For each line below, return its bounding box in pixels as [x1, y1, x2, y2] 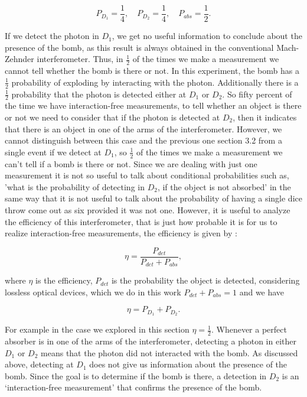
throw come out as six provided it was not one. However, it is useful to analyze [5, 203, 290, 216]
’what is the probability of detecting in [5, 180, 145, 193]
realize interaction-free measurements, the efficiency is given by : [5, 227, 237, 239]
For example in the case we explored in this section [5, 323, 190, 336]
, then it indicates [233, 110, 297, 123]
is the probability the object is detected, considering [111, 274, 300, 287]
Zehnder [5, 53, 34, 65]
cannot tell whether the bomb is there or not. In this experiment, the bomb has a [5, 64, 299, 77]
